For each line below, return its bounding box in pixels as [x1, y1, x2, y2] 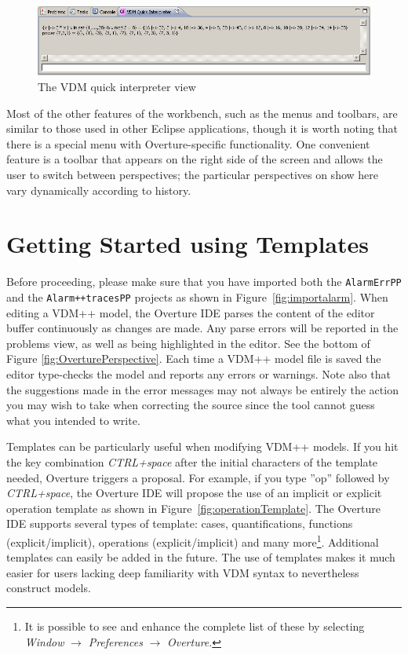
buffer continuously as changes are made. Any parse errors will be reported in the [6, 320, 399, 336]
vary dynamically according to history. [6, 181, 191, 198]
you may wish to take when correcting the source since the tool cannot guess [6, 397, 375, 413]
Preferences [88, 633, 143, 650]
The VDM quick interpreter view [38, 78, 196, 94]
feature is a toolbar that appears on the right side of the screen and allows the [6, 151, 383, 167]
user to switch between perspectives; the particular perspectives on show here [6, 166, 378, 182]
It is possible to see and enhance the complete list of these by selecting [24, 617, 365, 634]
